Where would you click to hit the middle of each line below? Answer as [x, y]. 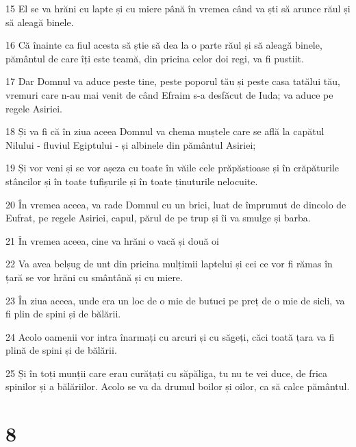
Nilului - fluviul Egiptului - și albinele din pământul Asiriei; [131, 144]
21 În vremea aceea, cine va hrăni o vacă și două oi [112, 240]
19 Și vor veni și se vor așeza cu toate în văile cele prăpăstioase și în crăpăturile [173, 168]
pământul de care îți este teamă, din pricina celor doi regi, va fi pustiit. [155, 58]
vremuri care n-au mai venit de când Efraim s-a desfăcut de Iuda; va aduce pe [169, 94]
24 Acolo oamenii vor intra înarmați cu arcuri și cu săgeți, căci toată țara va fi [170, 336]
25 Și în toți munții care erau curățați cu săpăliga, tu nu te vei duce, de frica [167, 373]
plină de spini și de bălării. [61, 350]
